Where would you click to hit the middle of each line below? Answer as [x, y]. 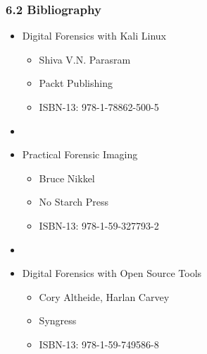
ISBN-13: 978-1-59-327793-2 [99, 225]
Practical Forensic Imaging [80, 154]
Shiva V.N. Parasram [85, 59]
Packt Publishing [76, 83]
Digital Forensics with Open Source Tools [112, 273]
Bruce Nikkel [67, 178]
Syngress [58, 320]
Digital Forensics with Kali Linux [94, 36]
